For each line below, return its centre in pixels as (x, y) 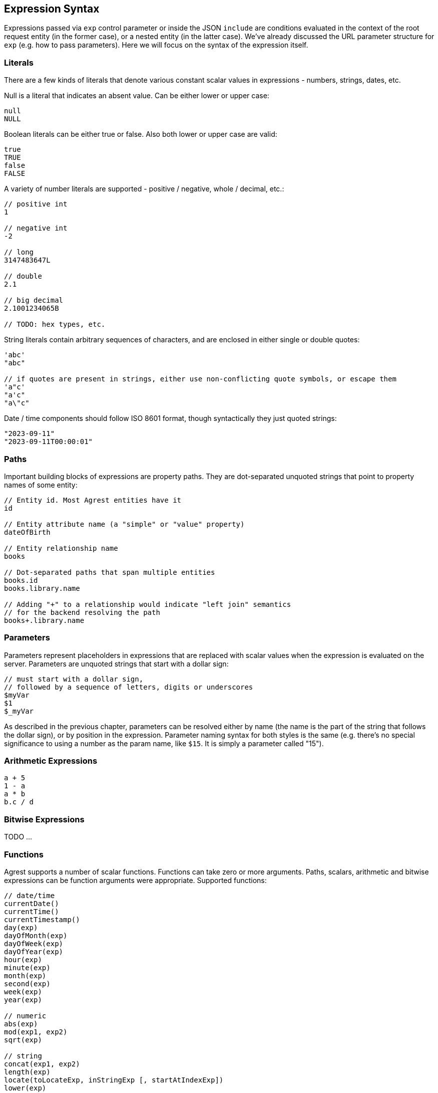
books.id (21, 580)
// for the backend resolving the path (82, 612)
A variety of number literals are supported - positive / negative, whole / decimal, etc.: (144, 189)
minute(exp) (27, 967)
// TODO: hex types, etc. (55, 324)
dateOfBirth (27, 532)
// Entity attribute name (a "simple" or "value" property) (124, 524)
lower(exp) (25, 1088)
